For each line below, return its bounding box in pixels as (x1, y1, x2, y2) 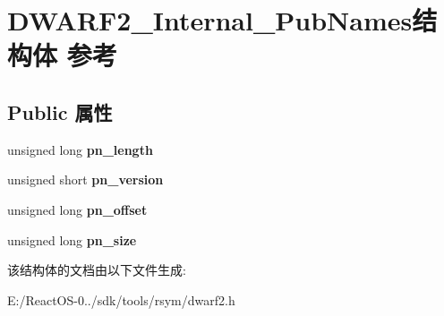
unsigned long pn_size (7, 230, 137, 249)
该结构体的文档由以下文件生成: (7, 260, 186, 279)
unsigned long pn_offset (7, 200, 148, 218)
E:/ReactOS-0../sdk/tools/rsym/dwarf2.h (7, 290, 235, 309)
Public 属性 (7, 98, 113, 125)
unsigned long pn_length (7, 140, 153, 158)
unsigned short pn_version (7, 170, 164, 189)
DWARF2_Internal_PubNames (7, 2, 413, 38)
